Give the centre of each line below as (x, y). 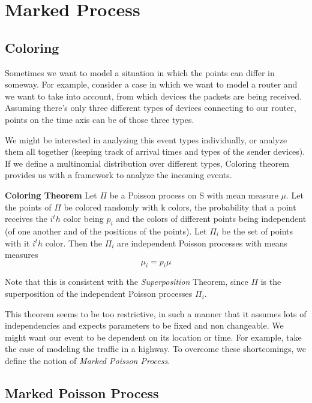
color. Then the (73, 243)
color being (83, 219)
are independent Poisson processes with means (202, 243)
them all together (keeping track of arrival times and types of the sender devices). (155, 151)
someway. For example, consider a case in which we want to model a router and (151, 84)
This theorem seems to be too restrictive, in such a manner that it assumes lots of (156, 313)
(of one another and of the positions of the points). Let (106, 231)
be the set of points (257, 231)
